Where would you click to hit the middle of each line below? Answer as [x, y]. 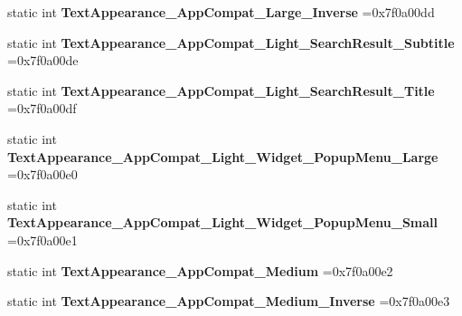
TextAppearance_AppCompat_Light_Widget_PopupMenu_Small [223, 222]
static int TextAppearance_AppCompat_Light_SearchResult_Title [221, 90]
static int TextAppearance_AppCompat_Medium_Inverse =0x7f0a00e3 [229, 301]
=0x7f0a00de [43, 60]
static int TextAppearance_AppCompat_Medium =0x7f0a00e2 [200, 270]
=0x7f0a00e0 [42, 174]
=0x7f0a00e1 [42, 239]
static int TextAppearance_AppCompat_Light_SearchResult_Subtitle [231, 42]
